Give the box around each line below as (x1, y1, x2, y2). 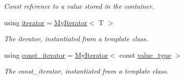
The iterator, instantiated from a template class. (4, 33, 148, 44)
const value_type (119, 49, 171, 60)
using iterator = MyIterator (4, 17, 88, 27)
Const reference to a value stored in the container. (4, 1, 155, 11)
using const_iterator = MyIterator (4, 49, 108, 60)
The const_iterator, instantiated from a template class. (4, 66, 168, 76)
